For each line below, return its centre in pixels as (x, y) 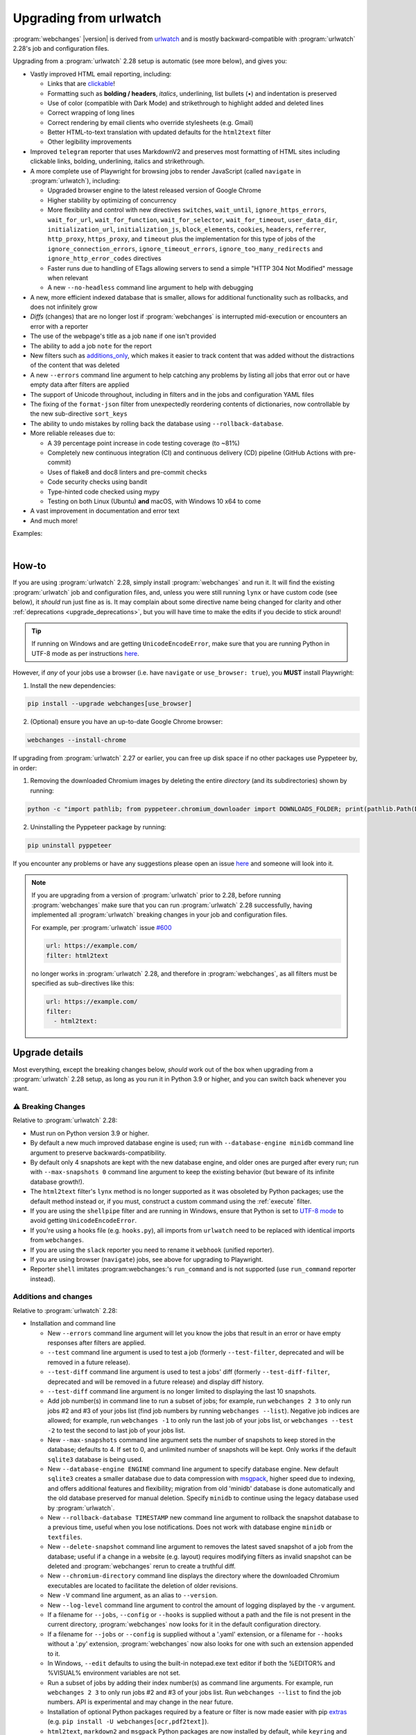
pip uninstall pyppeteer (70, 845)
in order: (25, 768)
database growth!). (57, 1182)
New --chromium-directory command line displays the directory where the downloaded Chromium (193, 1576)
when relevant (68, 278)
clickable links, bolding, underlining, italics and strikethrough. (118, 161)
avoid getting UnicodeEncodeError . (84, 1221)
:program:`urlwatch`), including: (75, 181)
